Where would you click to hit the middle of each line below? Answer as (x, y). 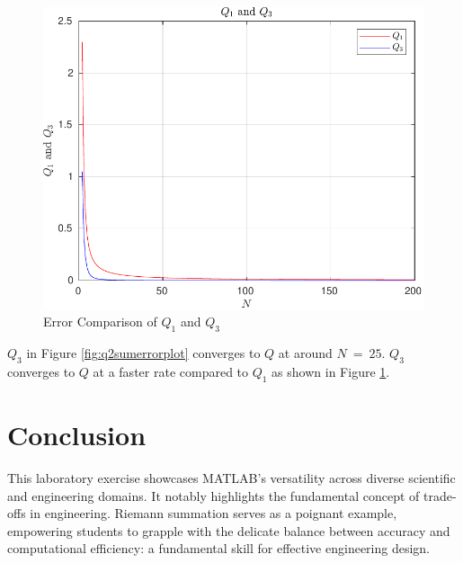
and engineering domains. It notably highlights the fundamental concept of (214, 495)
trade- (440, 495)
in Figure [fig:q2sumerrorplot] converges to (143, 353)
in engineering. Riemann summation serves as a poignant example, (214, 513)
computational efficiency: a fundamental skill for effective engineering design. (219, 548)
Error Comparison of (100, 322)
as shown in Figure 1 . (331, 372)
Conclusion (77, 435)
